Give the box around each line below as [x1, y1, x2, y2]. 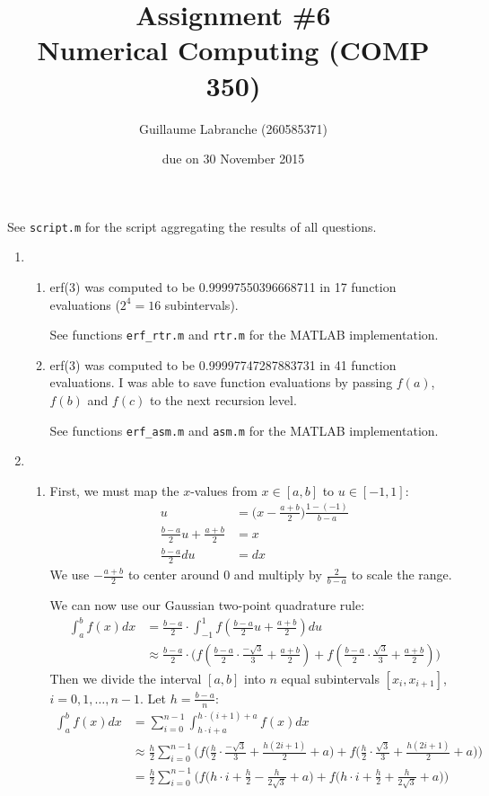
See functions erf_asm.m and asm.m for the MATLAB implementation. [49, 420, 439, 439]
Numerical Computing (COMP [37, 31, 430, 68]
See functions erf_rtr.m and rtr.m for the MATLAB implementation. [49, 325, 439, 344]
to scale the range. [351, 565, 452, 584]
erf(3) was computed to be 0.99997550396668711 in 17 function [49, 277, 397, 296]
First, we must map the [49, 481, 179, 500]
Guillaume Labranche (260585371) [139, 119, 327, 137]
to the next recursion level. [149, 390, 297, 409]
